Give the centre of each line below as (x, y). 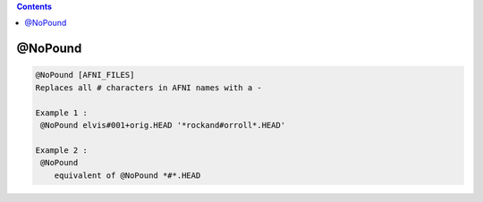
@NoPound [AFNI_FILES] (85, 75)
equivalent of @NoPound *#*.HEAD (127, 175)
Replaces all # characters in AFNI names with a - (149, 88)
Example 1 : (62, 113)
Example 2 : (62, 150)
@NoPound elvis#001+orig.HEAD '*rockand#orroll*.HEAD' (163, 125)
